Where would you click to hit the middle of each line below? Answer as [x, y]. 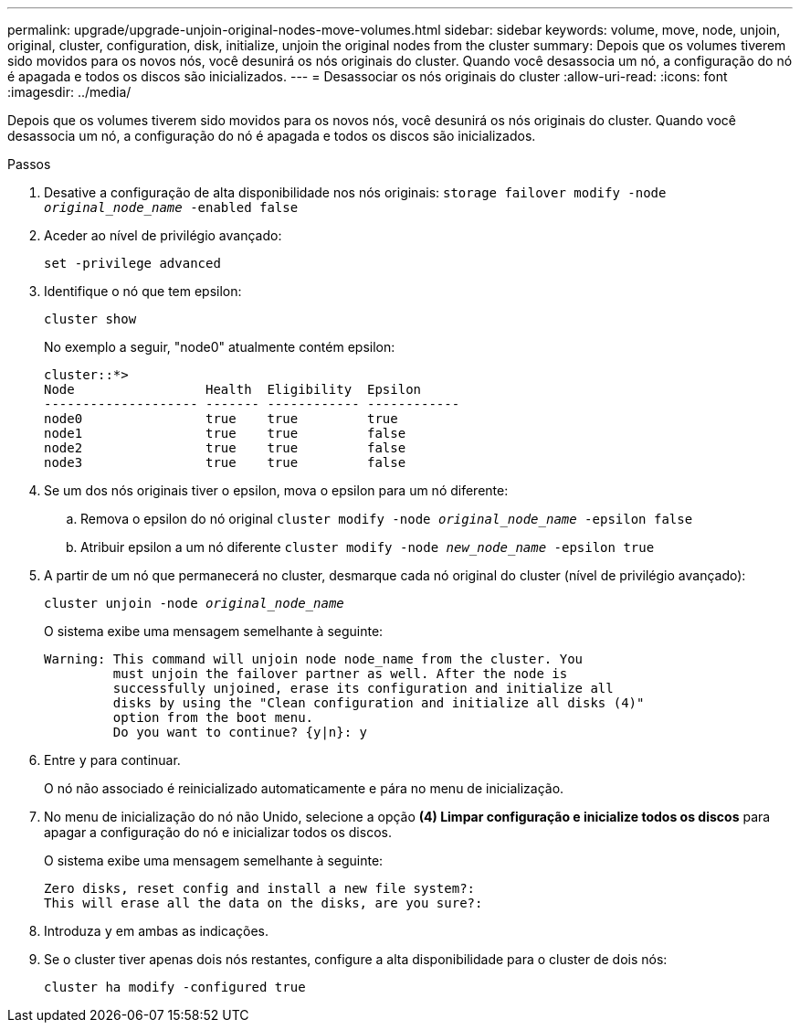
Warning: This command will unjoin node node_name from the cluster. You [314, 659]
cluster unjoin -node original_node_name [194, 603]
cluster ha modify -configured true [175, 987]
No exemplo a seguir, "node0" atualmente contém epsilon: [220, 347]
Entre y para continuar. [112, 760]
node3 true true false [225, 462]
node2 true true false [225, 448]
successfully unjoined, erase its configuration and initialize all [363, 688]
